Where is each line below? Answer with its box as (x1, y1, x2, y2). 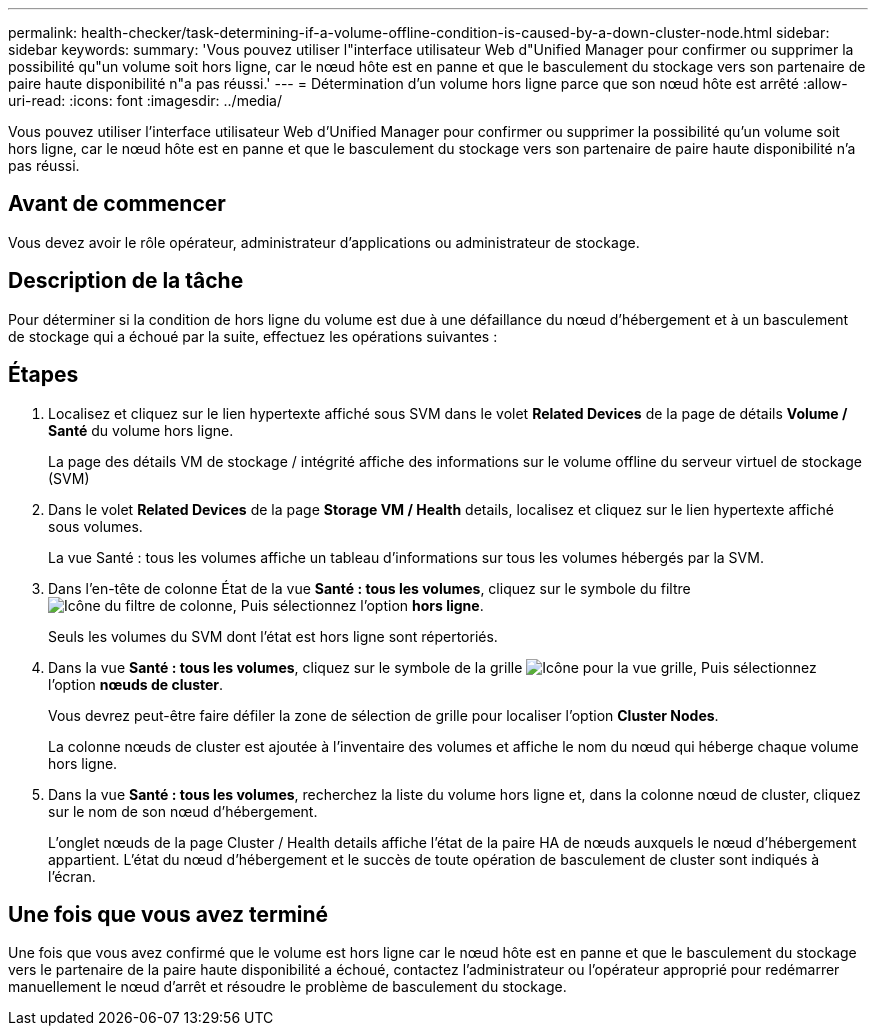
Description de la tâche (8, 268, 244, 294)
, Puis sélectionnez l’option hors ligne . (232, 596, 484, 614)
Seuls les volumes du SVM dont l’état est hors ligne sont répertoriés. (48, 627, 498, 645)
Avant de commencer (8, 191, 226, 217)
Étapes (8, 362, 79, 388)
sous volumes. (48, 517, 143, 535)
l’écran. (48, 867, 96, 885)
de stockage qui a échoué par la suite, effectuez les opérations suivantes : (8, 327, 498, 345)
